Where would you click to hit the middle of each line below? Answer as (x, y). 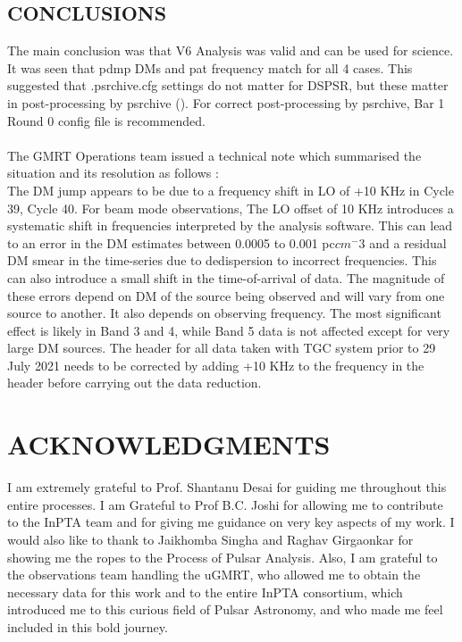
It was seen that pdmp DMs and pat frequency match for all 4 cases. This (210, 67)
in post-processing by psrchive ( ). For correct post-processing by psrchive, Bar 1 (226, 102)
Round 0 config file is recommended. (106, 120)
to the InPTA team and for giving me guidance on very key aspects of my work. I (231, 522)
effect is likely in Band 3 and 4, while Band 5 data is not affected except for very (229, 330)
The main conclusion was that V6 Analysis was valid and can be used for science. (231, 50)
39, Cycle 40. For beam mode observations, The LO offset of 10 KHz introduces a (231, 208)
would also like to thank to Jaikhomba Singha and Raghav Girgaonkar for (210, 539)
